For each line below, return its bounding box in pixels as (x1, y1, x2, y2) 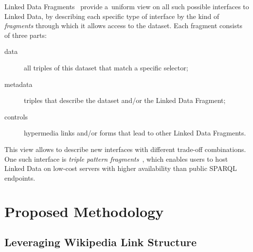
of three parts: (4, 30, 47, 40)
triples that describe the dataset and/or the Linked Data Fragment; (24, 95, 226, 105)
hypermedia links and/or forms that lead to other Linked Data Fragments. (24, 128, 246, 138)
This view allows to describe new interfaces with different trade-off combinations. (4, 144, 246, 154)
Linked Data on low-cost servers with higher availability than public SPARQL (4, 163, 237, 173)
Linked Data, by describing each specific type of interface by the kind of (4, 11, 219, 21)
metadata (4, 79, 33, 89)
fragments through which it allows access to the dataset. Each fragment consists (4, 20, 242, 31)
